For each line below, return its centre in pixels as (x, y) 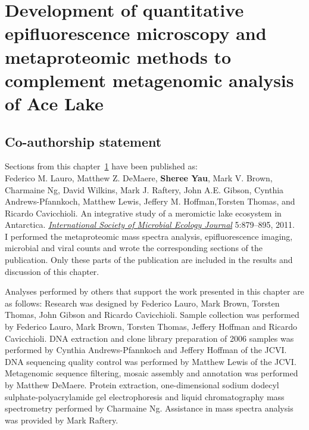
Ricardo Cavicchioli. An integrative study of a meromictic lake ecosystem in (143, 213)
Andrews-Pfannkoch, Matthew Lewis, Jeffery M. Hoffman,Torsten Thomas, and (150, 201)
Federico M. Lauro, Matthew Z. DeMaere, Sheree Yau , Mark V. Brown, (139, 177)
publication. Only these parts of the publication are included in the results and (149, 260)
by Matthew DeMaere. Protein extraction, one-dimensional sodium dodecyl (142, 385)
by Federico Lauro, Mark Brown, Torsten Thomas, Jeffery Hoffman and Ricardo (151, 327)
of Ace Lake (54, 103)
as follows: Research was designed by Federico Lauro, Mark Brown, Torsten (142, 303)
